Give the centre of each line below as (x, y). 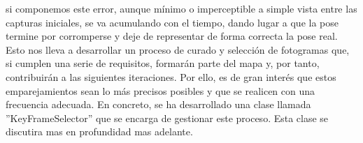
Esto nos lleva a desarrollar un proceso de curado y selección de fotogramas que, (178, 49)
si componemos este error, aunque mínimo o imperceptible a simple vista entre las (181, 8)
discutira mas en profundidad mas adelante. (99, 131)
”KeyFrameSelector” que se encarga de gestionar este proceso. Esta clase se (167, 118)
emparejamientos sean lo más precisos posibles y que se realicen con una (161, 90)
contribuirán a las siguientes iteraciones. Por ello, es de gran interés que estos (171, 76)
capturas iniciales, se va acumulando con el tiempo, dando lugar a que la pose (172, 22)
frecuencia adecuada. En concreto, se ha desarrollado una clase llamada (158, 104)
